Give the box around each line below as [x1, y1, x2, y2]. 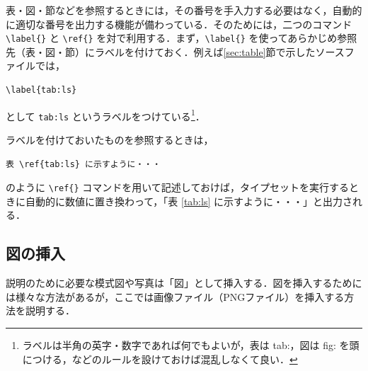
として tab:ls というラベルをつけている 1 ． [6, 106, 205, 123]
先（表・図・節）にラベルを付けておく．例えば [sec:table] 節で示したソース [6, 44, 345, 59]
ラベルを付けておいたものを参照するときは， [6, 132, 214, 147]
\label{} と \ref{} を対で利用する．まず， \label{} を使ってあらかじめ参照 [6, 30, 357, 45]
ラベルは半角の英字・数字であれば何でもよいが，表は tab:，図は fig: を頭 [22, 337, 360, 352]
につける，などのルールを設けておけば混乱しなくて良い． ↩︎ [22, 351, 298, 366]
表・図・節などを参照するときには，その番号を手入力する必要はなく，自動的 [6, 3, 362, 17]
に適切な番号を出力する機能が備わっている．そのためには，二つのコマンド [6, 16, 352, 31]
